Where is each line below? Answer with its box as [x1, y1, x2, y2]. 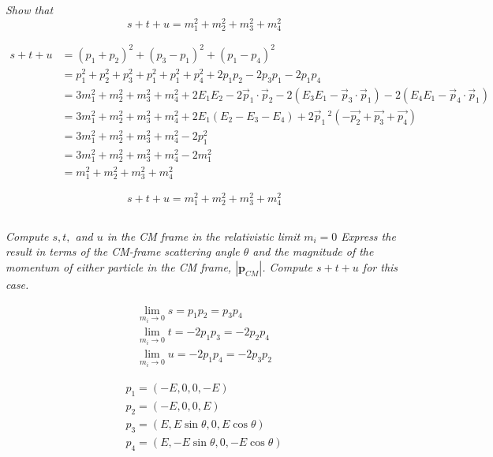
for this [362, 258, 398, 275]
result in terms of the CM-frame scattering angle [6, 243, 240, 260]
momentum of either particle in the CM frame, [6, 258, 232, 275]
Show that [6, 2, 54, 18]
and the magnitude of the [252, 243, 374, 260]
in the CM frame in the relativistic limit [106, 227, 301, 244]
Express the [341, 227, 396, 244]
